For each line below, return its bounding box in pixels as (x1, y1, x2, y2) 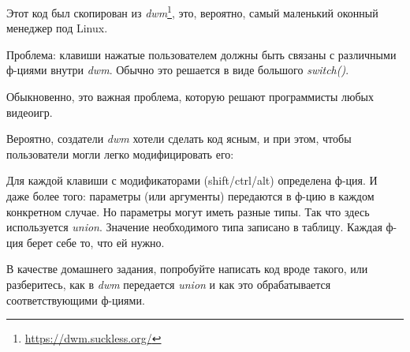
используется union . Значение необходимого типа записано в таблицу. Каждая (6, 219, 382, 235)
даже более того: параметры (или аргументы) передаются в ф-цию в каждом (6, 188, 375, 204)
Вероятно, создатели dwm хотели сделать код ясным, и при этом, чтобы (6, 130, 352, 147)
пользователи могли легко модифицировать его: (6, 145, 234, 162)
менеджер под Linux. (6, 20, 108, 36)
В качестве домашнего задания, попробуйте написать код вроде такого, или (6, 260, 368, 277)
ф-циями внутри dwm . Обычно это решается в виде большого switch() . (6, 62, 349, 78)
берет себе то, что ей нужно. (27, 234, 165, 250)
